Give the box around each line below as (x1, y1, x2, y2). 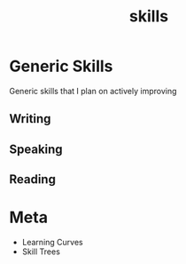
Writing (9, 111, 51, 126)
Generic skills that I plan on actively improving (9, 85, 177, 96)
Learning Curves (21, 237, 83, 248)
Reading (9, 172, 56, 188)
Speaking (9, 141, 64, 156)
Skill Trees (21, 246, 60, 257)
